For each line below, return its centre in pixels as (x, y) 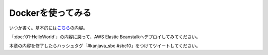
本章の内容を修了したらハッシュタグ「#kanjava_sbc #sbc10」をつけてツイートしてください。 (105, 46)
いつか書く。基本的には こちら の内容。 (48, 28)
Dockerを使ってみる (50, 13)
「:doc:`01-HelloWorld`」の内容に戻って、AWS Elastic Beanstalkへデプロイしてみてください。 (105, 37)
